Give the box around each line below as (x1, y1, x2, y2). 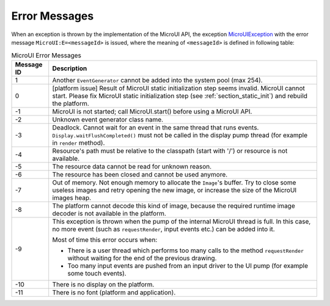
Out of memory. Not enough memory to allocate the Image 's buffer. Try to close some (52, 178, 296, 186)
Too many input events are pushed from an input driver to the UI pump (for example (67, 261, 309, 270)
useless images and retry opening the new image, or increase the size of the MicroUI (52, 186, 297, 194)
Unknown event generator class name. (52, 115, 164, 123)
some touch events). (67, 269, 127, 277)
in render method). (52, 138, 105, 147)
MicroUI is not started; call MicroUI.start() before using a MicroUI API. (52, 107, 252, 115)
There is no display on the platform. (52, 280, 155, 288)
